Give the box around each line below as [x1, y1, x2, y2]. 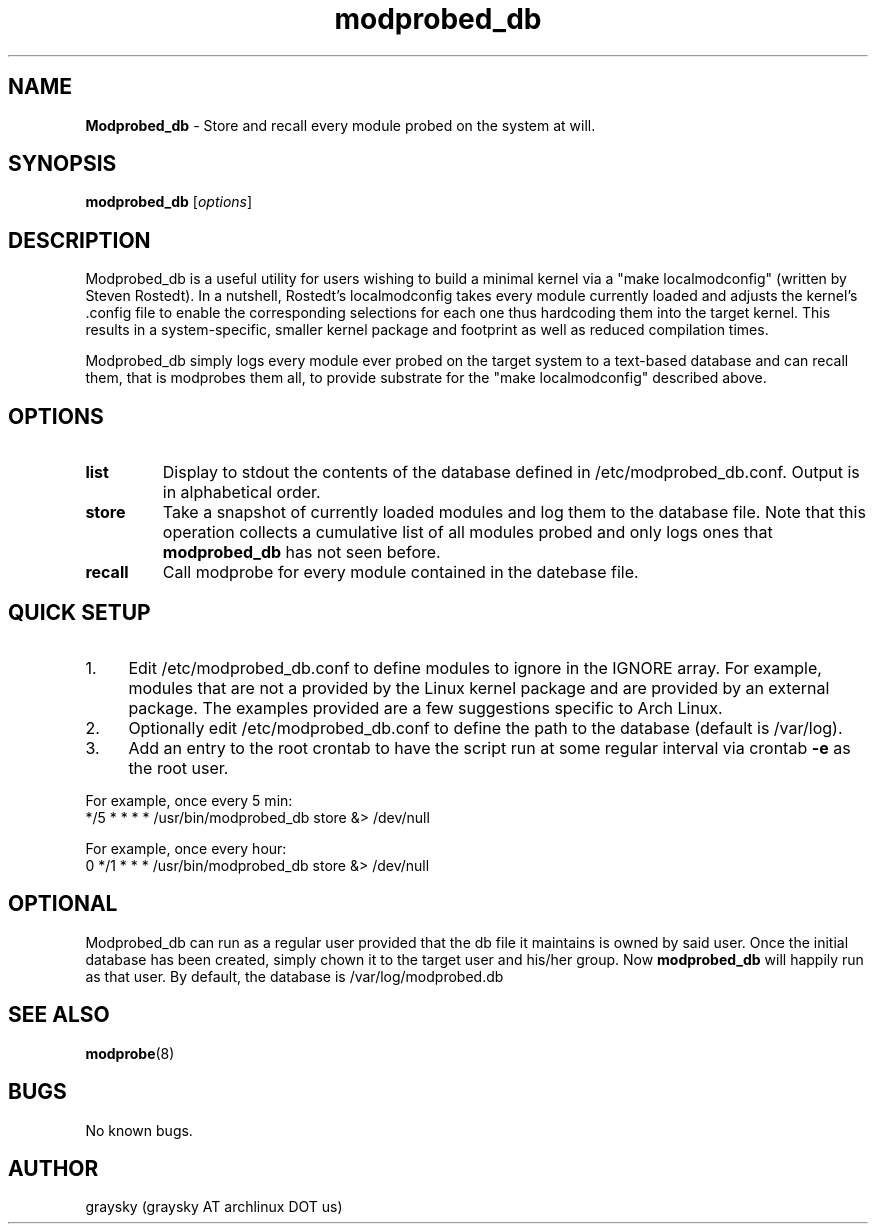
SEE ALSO [8, 1002, 110, 1028]
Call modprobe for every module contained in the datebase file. [162, 562, 639, 583]
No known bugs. [85, 1121, 193, 1139]
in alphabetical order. [162, 482, 321, 503]
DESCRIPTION [8, 227, 151, 253]
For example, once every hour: [85, 839, 287, 857]
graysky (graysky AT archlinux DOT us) [85, 1198, 343, 1216]
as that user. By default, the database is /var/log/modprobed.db [85, 967, 504, 985]
